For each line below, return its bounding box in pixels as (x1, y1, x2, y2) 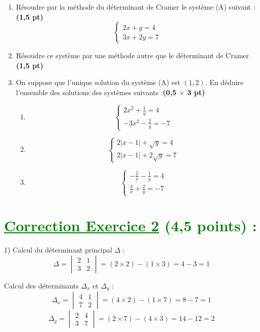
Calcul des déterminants (4, 280, 79, 290)
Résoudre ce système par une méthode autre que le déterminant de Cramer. (16, 50, 251, 61)
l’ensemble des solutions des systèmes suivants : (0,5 (16, 87, 177, 97)
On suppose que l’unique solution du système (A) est (16, 77, 181, 88)
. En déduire (205, 77, 244, 88)
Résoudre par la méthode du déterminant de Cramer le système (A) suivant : (16, 2, 255, 12)
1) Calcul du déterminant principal (4, 244, 112, 255)
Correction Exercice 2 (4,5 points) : (4, 215, 257, 236)
